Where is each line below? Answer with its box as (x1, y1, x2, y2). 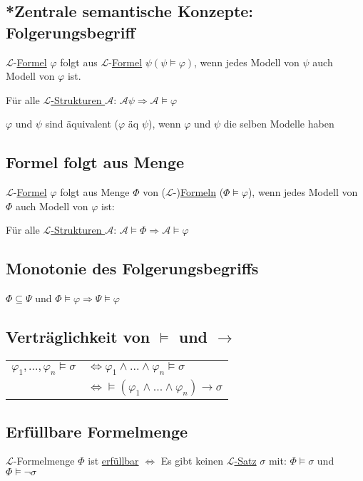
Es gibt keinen (160, 453, 224, 468)
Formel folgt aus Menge (6, 151, 185, 173)
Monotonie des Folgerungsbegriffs (6, 257, 259, 279)
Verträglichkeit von (6, 326, 150, 348)
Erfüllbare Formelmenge (6, 420, 188, 442)
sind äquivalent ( (45, 116, 118, 131)
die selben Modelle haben (223, 116, 334, 131)
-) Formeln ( (173, 185, 224, 200)
